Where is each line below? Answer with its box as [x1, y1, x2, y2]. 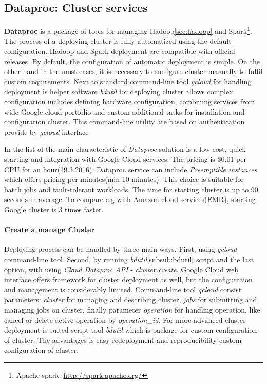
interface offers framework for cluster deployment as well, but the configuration [4, 274, 253, 285]
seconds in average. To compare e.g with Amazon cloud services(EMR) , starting [4, 194, 256, 205]
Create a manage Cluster [4, 224, 95, 235]
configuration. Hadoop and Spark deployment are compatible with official [4, 46, 235, 57]
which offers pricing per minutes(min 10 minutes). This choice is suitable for [4, 174, 244, 185]
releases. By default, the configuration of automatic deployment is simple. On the [4, 56, 260, 66]
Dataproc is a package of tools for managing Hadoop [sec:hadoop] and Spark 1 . [4, 24, 252, 36]
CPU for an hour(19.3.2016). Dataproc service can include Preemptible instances [4, 163, 257, 174]
